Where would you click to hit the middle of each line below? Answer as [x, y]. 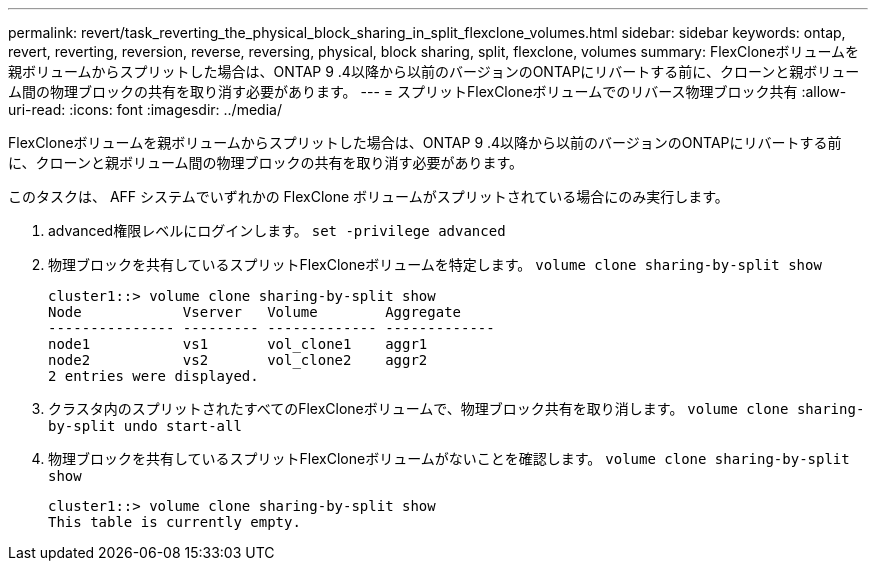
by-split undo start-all [145, 426]
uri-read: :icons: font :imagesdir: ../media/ [145, 109]
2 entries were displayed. [153, 376]
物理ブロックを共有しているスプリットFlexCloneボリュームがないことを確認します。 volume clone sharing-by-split [449, 458]
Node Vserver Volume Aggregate [255, 312]
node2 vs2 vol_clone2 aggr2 [238, 360]
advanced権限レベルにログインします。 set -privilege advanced [277, 230]
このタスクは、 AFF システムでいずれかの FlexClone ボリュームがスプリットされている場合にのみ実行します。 [368, 196]
